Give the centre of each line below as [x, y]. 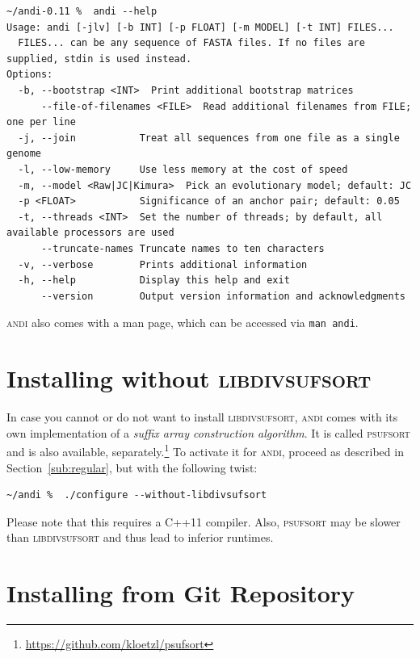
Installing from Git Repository [181, 593]
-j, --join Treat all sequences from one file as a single [209, 138]
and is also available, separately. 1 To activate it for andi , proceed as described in [205, 450]
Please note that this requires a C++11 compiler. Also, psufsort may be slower [204, 521]
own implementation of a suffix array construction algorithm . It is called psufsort [208, 432]
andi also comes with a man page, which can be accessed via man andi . [183, 323]
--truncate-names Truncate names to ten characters [183, 248]
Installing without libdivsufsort [189, 378]
